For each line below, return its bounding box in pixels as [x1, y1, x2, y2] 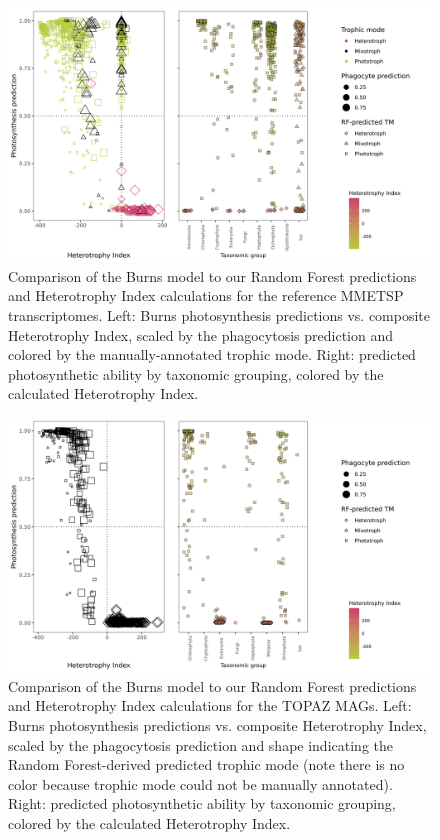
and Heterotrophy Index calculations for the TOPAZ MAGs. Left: [8, 695, 412, 716]
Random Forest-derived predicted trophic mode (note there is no [8, 754, 405, 775]
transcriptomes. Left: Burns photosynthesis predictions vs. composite [8, 305, 431, 326]
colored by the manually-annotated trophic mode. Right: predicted [8, 344, 416, 365]
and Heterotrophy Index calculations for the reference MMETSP [8, 285, 404, 306]
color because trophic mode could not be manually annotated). [8, 773, 393, 794]
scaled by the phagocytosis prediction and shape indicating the [8, 734, 393, 755]
